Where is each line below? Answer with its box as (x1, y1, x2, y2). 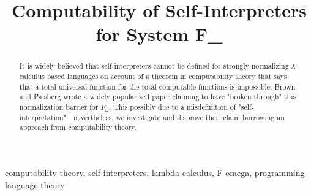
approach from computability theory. (19, 122, 137, 132)
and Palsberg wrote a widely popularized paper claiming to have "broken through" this (19, 91, 296, 102)
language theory (5, 178, 65, 191)
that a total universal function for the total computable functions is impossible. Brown (19, 81, 296, 91)
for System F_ (96, 21, 223, 47)
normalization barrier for (19, 101, 99, 112)
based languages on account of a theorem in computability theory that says (47, 71, 287, 82)
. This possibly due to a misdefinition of (108, 101, 236, 112)
